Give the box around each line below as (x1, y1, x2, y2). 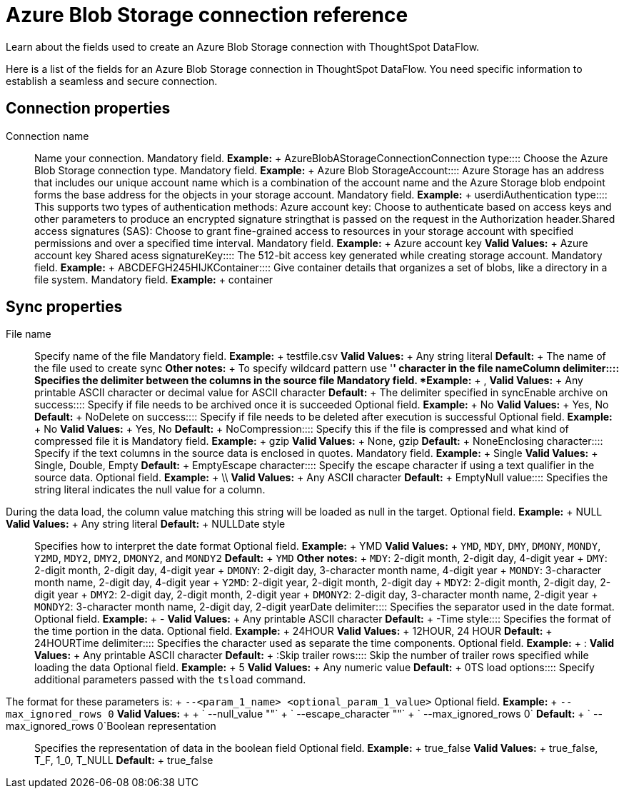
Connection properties (6, 99, 171, 118)
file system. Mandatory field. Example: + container (34, 273, 273, 286)
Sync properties (6, 298, 123, 316)
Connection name (6, 129, 89, 142)
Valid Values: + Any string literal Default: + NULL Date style (6, 518, 286, 531)
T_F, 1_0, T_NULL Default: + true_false (34, 754, 213, 767)
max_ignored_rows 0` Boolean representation (6, 720, 216, 733)
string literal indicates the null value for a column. (34, 483, 266, 496)
